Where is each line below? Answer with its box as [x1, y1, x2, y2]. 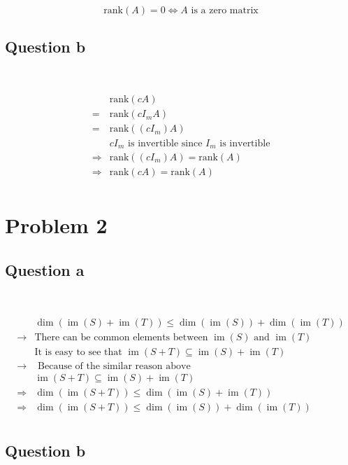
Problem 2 [5, 211, 108, 240]
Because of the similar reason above [38, 361, 191, 372]
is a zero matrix [191, 5, 259, 15]
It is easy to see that [34, 347, 122, 358]
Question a [5, 258, 85, 280]
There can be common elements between [34, 333, 208, 343]
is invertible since [128, 138, 203, 148]
